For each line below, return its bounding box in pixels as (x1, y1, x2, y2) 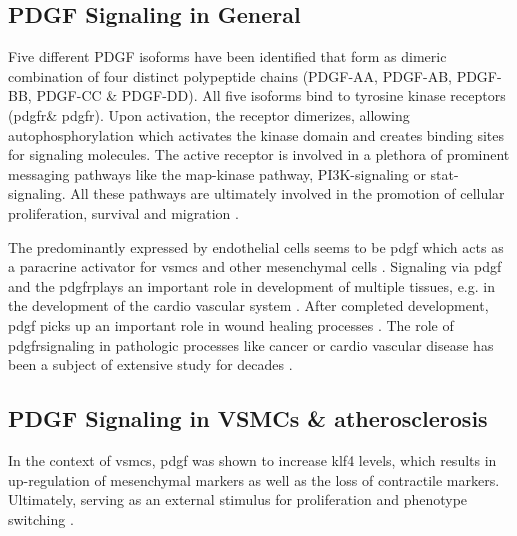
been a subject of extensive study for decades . (8, 354, 293, 375)
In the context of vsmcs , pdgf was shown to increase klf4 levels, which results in (8, 449, 497, 470)
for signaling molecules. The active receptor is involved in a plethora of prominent (8, 144, 510, 165)
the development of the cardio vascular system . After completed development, (8, 295, 489, 316)
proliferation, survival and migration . (8, 202, 239, 223)
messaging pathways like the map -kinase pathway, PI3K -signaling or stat (8, 163, 454, 184)
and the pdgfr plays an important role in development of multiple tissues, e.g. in (8, 275, 495, 296)
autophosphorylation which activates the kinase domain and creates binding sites (8, 124, 505, 145)
